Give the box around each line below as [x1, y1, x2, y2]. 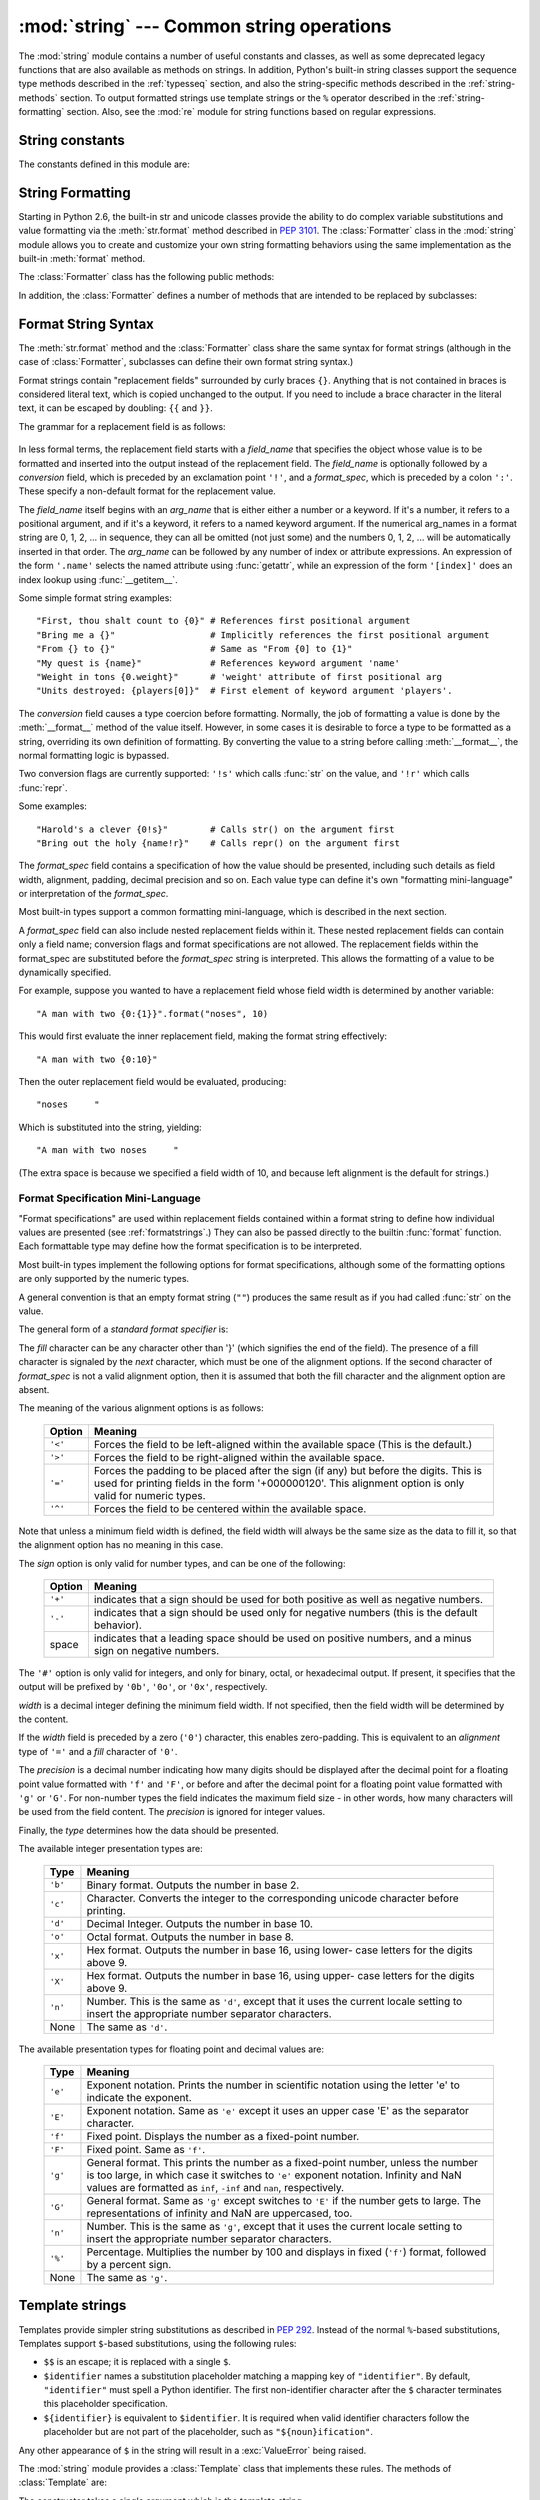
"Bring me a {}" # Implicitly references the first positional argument [36, 629, 490, 640]
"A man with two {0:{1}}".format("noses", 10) [36, 1008, 269, 1019]
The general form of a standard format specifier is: [18, 1323, 229, 1335]
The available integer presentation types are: [18, 1843, 204, 1855]
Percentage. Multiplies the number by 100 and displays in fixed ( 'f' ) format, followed [86, 2245, 487, 2259]
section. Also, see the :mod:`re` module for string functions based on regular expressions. [66, 106, 437, 118]
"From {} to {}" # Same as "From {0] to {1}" [36, 643, 353, 655]
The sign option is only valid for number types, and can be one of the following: [18, 1557, 346, 1569]
